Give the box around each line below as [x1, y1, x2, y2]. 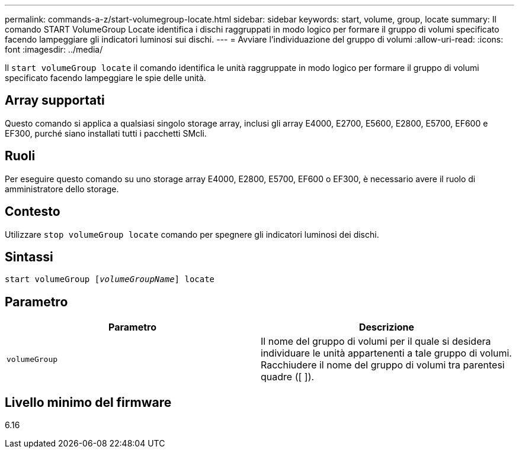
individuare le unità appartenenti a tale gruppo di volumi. [261, 347, 512, 360]
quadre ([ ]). [261, 371, 315, 383]
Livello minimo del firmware [5, 394, 172, 410]
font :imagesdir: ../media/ [5, 44, 103, 54]
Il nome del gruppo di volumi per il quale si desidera [261, 335, 491, 348]
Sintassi [5, 249, 53, 264]
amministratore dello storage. [5, 183, 119, 194]
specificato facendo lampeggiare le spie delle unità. [5, 73, 206, 83]
